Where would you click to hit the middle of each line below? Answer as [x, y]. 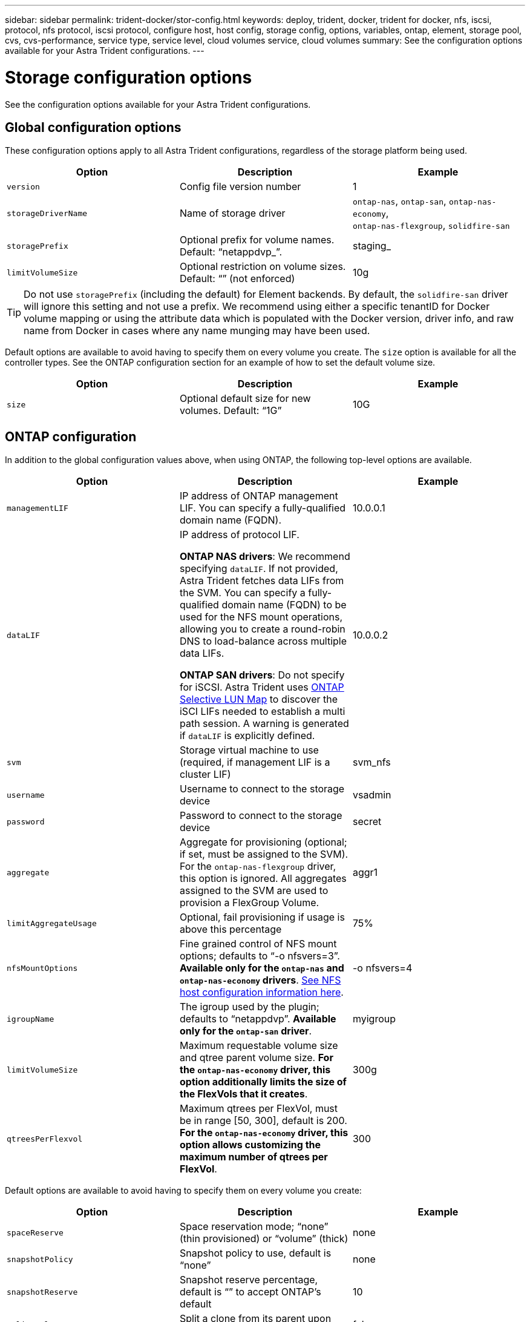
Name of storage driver [232, 213]
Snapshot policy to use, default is [255, 1253]
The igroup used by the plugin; [249, 1007]
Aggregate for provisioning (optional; [263, 842]
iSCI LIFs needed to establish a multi [262, 712]
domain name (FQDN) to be [284, 605]
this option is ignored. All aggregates [263, 879]
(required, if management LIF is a [255, 762]
